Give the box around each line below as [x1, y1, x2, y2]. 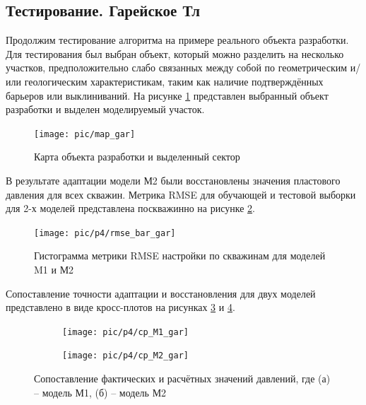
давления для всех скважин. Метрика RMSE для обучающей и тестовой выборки [6, 187, 356, 201]
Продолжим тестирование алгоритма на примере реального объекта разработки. [6, 33, 349, 47]
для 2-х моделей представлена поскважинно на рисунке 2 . [6, 201, 255, 216]
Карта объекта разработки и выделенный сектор [34, 149, 240, 164]
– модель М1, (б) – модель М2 [34, 385, 167, 399]
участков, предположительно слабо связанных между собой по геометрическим [6, 60, 348, 75]
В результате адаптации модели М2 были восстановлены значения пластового [6, 173, 341, 188]
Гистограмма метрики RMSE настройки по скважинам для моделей [34, 248, 326, 263]
